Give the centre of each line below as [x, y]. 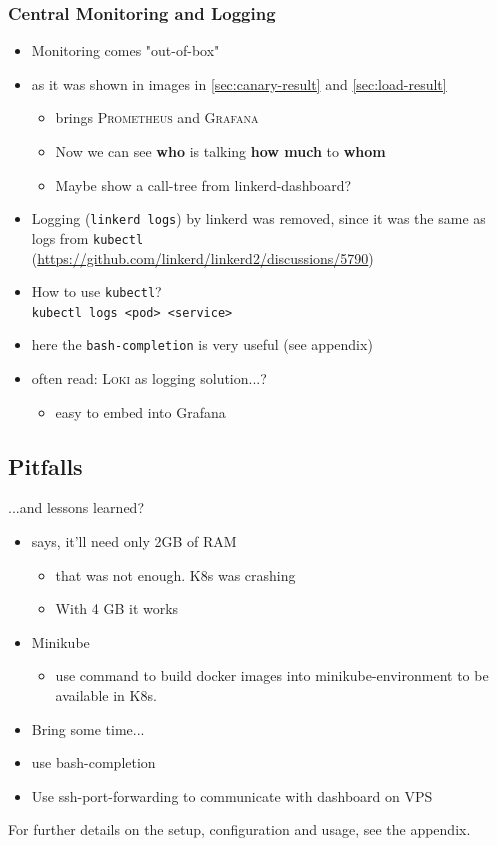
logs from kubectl [87, 237]
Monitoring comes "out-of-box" [125, 50]
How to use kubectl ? [96, 291]
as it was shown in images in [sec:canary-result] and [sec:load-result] [239, 83]
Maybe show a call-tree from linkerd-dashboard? [203, 184]
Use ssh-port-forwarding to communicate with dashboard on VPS [232, 795]
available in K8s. [106, 695]
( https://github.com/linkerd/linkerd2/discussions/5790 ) [202, 257]
